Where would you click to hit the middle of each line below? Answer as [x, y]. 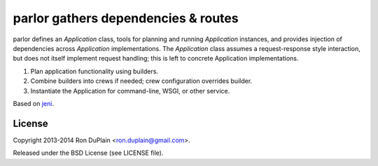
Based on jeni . [33, 103]
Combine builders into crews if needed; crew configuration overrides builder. [141, 81]
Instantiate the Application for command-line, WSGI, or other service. [130, 91]
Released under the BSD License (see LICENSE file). [88, 153]
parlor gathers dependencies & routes [126, 18]
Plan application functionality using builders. [94, 71]
